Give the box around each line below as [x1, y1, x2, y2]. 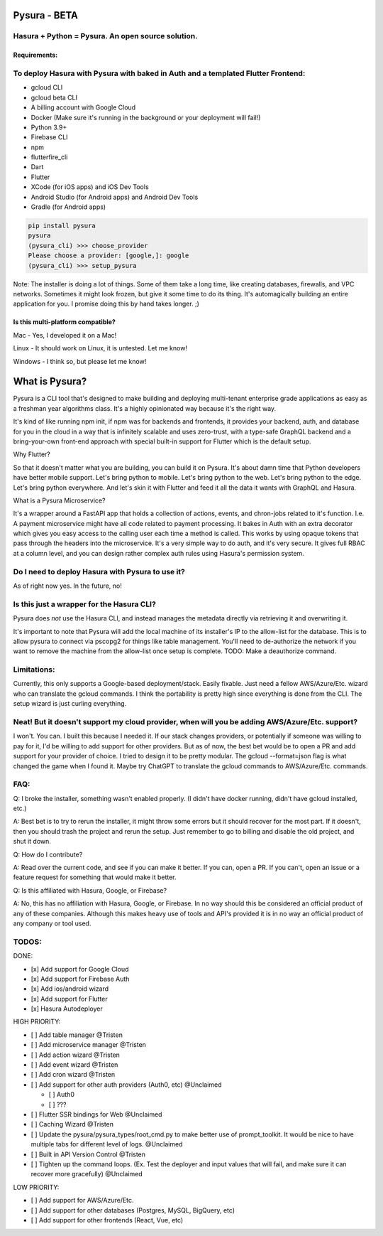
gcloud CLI [30, 83, 63, 92]
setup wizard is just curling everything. [13, 699, 127, 708]
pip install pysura [28, 222, 96, 230]
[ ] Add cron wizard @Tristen [30, 1070, 116, 1079]
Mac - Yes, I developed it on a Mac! [13, 331, 117, 339]
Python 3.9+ [30, 123, 67, 131]
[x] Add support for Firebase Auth [30, 974, 130, 983]
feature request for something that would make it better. [13, 873, 177, 881]
